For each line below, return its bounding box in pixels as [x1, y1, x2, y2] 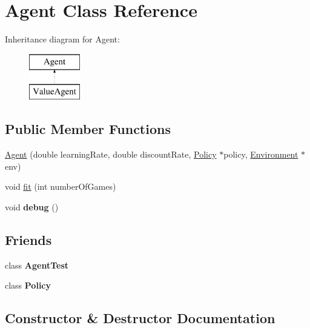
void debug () [5, 200, 59, 213]
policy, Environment [223, 148, 298, 161]
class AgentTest [5, 258, 69, 271]
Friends [5, 230, 52, 249]
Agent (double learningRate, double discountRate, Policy [5, 148, 217, 161]
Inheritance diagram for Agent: [5, 33, 120, 45]
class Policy [5, 279, 51, 292]
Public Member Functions [5, 119, 171, 138]
